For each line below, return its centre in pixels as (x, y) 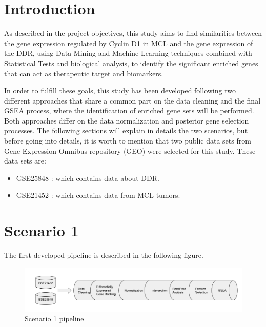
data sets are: (25, 161)
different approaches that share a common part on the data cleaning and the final (132, 100)
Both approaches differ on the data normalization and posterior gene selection (127, 120)
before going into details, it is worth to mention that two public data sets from (128, 141)
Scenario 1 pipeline (54, 319)
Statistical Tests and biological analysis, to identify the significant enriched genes (131, 63)
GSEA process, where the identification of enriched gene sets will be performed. (129, 110)
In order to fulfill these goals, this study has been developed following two (120, 90)
